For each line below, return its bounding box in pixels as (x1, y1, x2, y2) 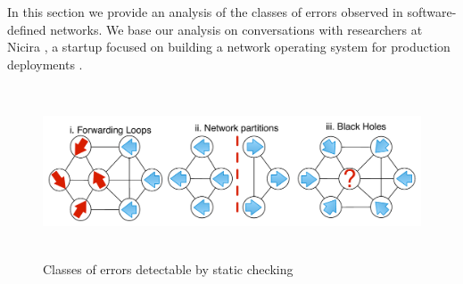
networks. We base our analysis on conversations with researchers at (50, 20, 423, 38)
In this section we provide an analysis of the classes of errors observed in (7, 3, 403, 20)
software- (407, 3, 457, 20)
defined (7, 20, 46, 38)
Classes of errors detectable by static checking (43, 259, 294, 278)
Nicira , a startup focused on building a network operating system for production (7, 37, 451, 56)
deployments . (7, 54, 83, 73)
